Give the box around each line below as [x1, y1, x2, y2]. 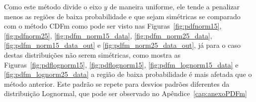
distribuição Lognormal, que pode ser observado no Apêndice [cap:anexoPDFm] [4, 88, 247, 99]
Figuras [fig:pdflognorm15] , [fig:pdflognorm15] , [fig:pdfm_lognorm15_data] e [4, 59, 239, 69]
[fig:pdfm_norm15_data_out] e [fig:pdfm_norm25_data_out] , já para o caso [4, 40, 241, 50]
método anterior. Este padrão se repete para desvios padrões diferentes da [4, 78, 230, 89]
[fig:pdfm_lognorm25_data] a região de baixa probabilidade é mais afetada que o [4, 69, 252, 79]
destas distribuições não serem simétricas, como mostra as [4, 49, 181, 60]
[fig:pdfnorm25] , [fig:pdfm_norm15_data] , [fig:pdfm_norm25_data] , [4, 30, 212, 40]
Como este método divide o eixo [4, 1, 102, 11]
